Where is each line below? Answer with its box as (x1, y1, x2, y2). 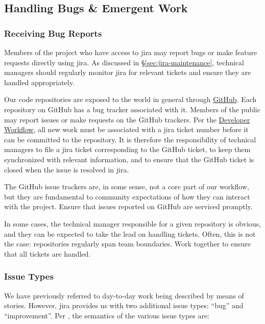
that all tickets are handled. (4, 248, 91, 259)
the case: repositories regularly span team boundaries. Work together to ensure (4, 238, 251, 249)
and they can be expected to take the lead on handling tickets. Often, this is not (4, 228, 256, 239)
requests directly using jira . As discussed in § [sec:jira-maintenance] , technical (4, 57, 244, 67)
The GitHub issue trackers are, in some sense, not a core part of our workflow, (4, 181, 249, 192)
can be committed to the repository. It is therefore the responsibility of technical (4, 134, 256, 144)
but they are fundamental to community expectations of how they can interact (4, 191, 250, 202)
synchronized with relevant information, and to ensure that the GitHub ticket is (4, 154, 254, 164)
